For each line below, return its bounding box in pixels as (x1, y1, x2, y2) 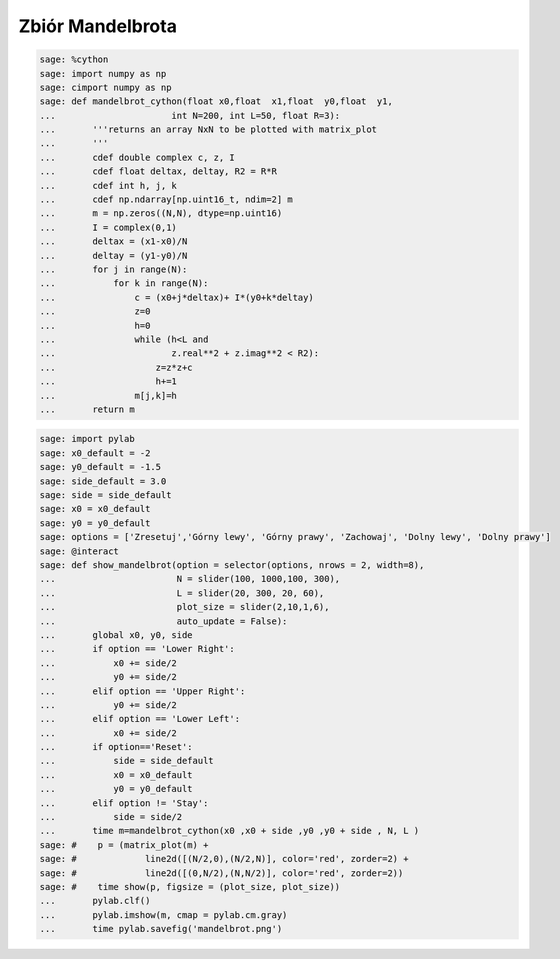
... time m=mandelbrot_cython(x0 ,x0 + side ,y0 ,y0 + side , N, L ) (39, 825, 420, 837)
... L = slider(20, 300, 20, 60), (39, 587, 325, 599)
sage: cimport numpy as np (39, 81, 172, 93)
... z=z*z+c (39, 361, 194, 373)
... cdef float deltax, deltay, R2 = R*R (39, 166, 277, 177)
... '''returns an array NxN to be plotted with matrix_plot (39, 124, 378, 135)
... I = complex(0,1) (39, 221, 177, 233)
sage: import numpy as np (39, 68, 167, 79)
